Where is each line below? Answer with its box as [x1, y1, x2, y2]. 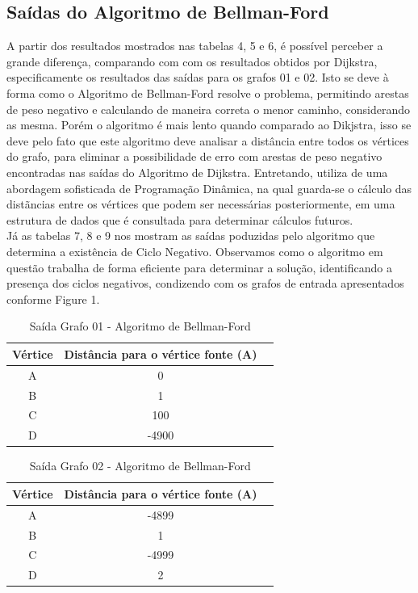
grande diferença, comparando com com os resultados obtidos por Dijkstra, [6, 53, 378, 69]
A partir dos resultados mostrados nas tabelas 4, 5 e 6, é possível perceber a [6, 37, 383, 54]
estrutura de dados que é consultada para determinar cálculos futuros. [6, 211, 353, 228]
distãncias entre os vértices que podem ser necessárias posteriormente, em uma [6, 196, 395, 212]
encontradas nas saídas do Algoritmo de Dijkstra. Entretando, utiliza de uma [6, 163, 388, 180]
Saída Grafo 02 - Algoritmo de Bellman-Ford [29, 457, 251, 474]
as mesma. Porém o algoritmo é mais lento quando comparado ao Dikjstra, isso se [6, 116, 412, 133]
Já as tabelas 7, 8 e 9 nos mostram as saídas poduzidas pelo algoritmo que [6, 227, 375, 244]
